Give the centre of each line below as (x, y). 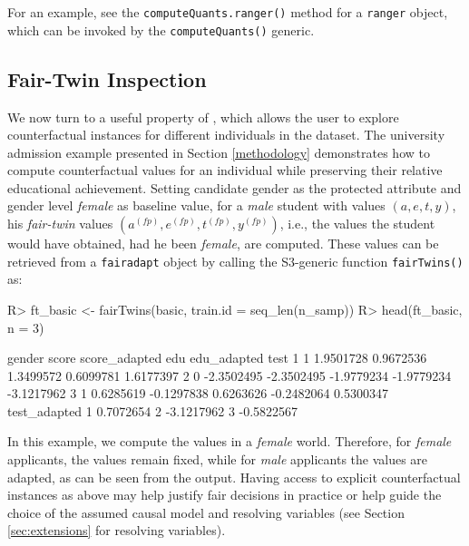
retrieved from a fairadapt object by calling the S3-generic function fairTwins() (235, 261)
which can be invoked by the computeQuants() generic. (161, 29)
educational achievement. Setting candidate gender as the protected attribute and (234, 187)
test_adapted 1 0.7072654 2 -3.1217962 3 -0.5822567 (153, 410)
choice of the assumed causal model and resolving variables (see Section (206, 512)
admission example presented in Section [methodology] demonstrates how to (219, 152)
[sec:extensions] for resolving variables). (117, 530)
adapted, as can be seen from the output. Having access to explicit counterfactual (234, 477)
